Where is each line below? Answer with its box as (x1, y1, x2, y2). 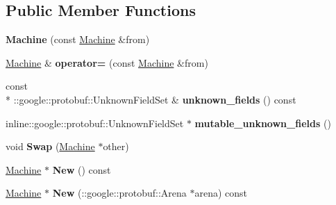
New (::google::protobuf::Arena (52, 186, 187, 200)
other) (103, 139, 129, 154)
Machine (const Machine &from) (6, 32, 150, 47)
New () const (52, 162, 111, 177)
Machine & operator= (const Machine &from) (6, 55, 208, 69)
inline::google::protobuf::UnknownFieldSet (6, 115, 184, 130)
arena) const (194, 186, 248, 200)
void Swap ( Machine (6, 139, 95, 154)
